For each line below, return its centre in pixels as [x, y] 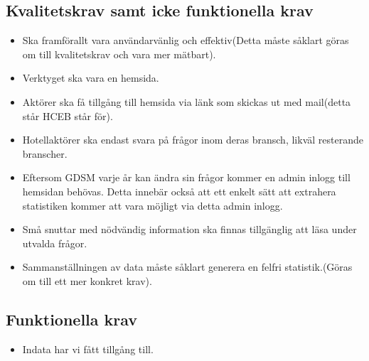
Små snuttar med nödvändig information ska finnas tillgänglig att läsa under [189, 229]
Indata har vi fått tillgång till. [88, 349]
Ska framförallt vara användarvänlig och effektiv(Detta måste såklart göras [186, 40]
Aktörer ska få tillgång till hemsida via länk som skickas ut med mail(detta [187, 101]
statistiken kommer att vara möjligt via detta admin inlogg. [153, 205]
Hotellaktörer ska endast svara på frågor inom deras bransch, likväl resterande [193, 140]
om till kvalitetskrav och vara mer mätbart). [119, 54]
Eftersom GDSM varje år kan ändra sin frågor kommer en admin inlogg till [186, 177]
